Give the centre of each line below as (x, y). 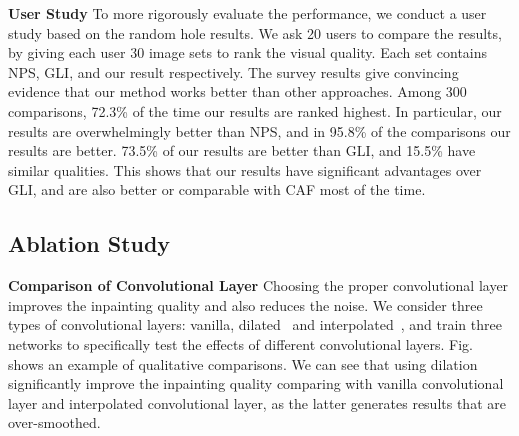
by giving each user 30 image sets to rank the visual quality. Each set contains (248, 52)
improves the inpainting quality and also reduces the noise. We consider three (245, 304)
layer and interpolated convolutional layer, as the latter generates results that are (257, 402)
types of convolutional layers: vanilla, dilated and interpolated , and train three (255, 324)
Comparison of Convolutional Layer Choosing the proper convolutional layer (258, 285)
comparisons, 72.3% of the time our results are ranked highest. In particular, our (255, 110)
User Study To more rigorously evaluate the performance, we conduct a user (247, 13)
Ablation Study (89, 243)
